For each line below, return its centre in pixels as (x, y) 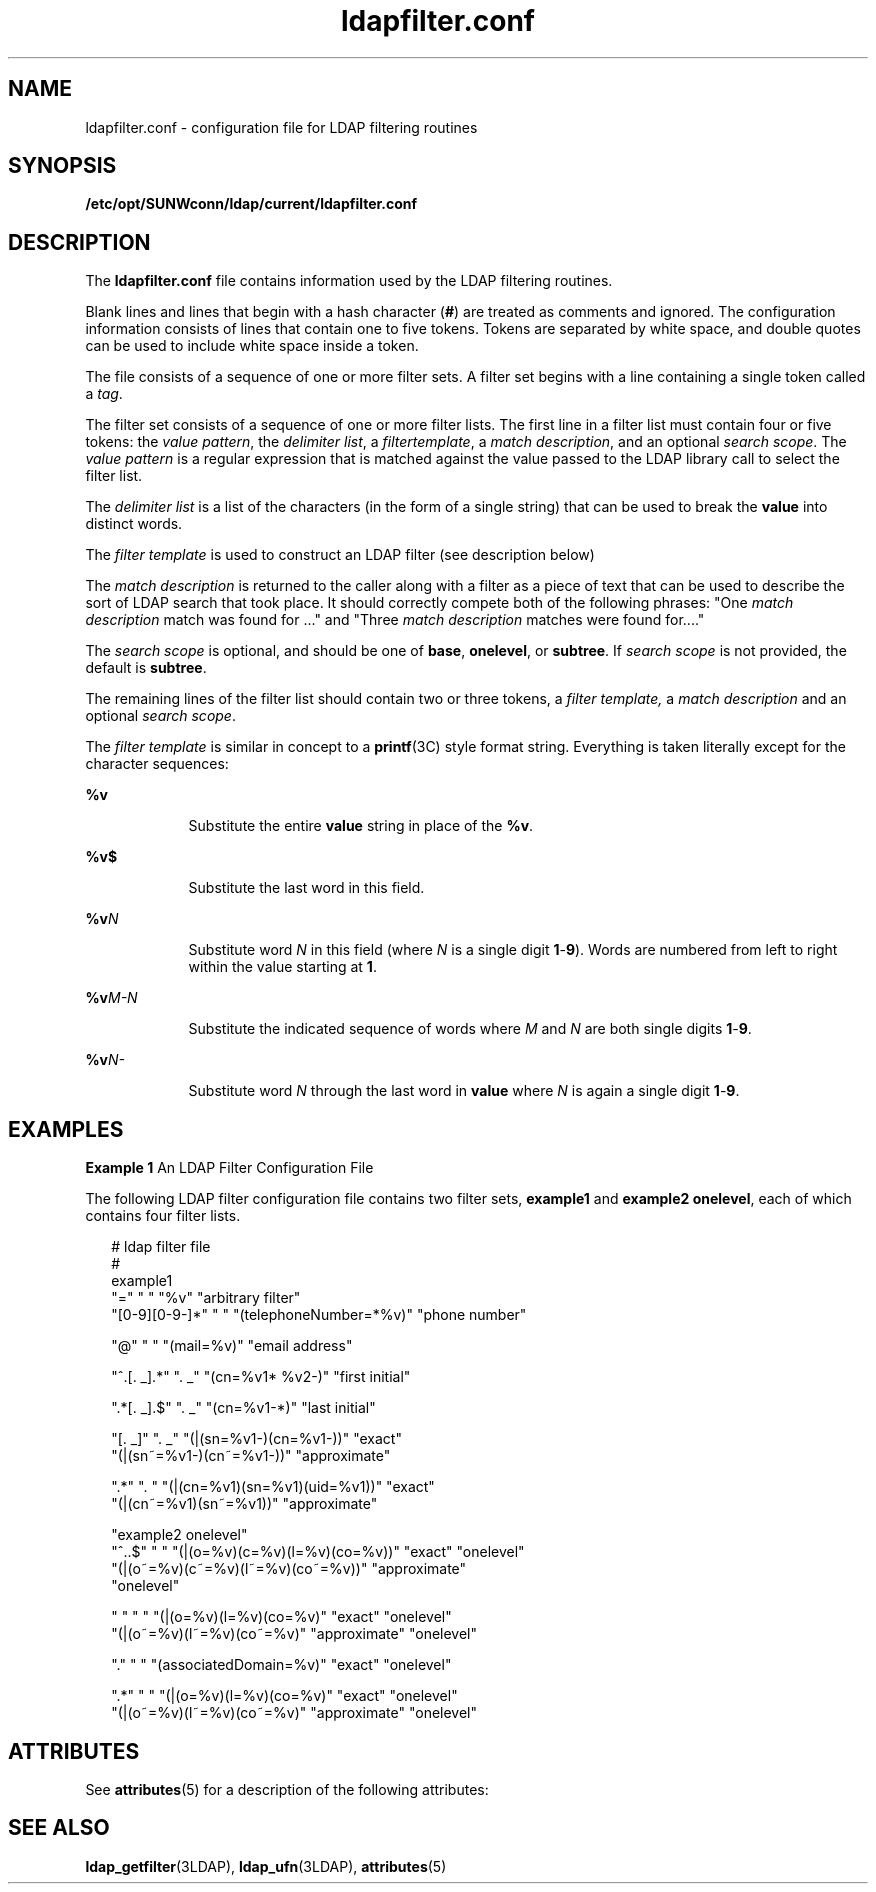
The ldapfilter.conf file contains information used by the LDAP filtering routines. (349, 281)
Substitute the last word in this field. (306, 888)
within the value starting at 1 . (282, 967)
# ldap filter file (161, 1247)
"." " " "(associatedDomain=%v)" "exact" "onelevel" (281, 1665)
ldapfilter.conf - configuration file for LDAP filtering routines (281, 127)
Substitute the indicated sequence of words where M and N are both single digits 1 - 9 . (470, 1029)
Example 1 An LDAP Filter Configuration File (229, 1168)
